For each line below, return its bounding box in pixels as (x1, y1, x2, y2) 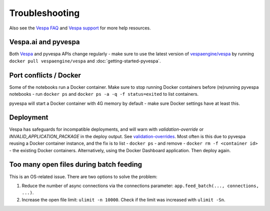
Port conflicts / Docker (9, 71, 81, 79)
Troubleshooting (9, 7, 80, 18)
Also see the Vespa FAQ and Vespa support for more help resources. (9, 25, 151, 31)
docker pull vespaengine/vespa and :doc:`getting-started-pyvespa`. (9, 58, 161, 64)
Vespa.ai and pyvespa (9, 38, 80, 46)
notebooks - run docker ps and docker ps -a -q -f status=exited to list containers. (9, 91, 199, 97)
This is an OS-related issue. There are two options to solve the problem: (9, 174, 157, 180)
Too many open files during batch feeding (9, 160, 142, 169)
